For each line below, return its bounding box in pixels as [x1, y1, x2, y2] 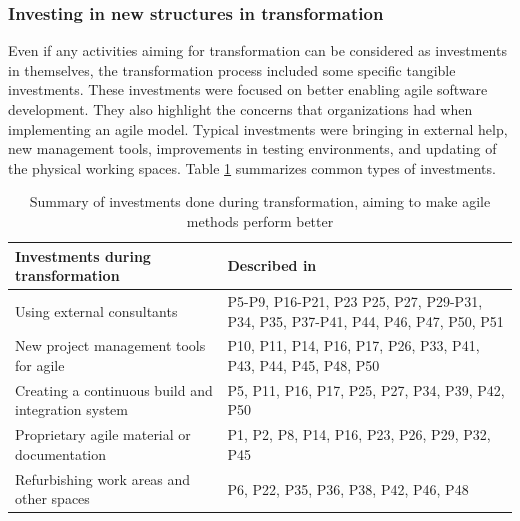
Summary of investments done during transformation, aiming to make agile [29, 191, 491, 212]
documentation [15, 443, 107, 464]
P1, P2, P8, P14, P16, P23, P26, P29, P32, [227, 424, 491, 445]
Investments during [15, 245, 151, 266]
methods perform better [186, 210, 334, 231]
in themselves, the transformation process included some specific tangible [8, 59, 456, 80]
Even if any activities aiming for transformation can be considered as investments [8, 40, 507, 61]
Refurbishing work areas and [15, 468, 191, 489]
